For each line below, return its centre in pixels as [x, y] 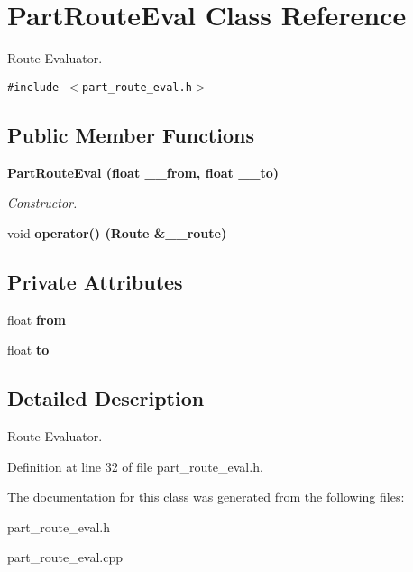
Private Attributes [95, 281]
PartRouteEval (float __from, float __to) [143, 172]
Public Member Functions [131, 134]
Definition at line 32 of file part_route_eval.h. [135, 466]
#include [33, 87]
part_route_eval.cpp [65, 557]
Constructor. [42, 203]
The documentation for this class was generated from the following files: [206, 497]
